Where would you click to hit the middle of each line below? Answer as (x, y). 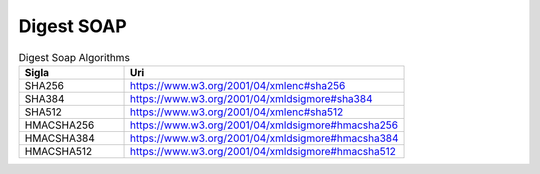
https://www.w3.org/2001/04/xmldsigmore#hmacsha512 (263, 151)
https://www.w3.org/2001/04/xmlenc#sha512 (236, 112)
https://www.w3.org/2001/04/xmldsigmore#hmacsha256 (264, 125)
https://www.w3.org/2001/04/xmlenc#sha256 (237, 85)
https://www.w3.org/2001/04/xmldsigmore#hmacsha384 (264, 138)
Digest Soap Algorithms (74, 57)
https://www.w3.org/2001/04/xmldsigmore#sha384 (251, 98)
